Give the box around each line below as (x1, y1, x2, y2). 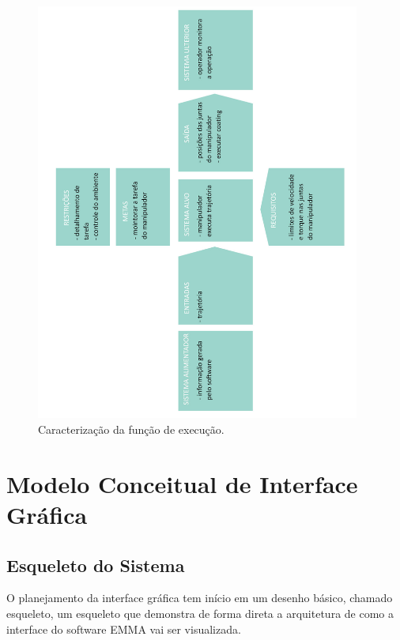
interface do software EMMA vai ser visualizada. (6, 620, 241, 637)
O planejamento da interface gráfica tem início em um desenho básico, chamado (6, 589, 393, 606)
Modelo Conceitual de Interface (6, 467, 358, 499)
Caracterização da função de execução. (38, 421, 225, 438)
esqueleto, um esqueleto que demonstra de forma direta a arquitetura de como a (6, 604, 394, 621)
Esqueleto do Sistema (6, 552, 185, 577)
